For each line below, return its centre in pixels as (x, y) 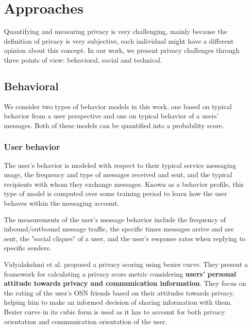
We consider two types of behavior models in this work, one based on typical (118, 106)
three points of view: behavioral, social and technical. (83, 59)
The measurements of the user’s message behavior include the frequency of (115, 219)
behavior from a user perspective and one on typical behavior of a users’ (111, 116)
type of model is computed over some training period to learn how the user (116, 193)
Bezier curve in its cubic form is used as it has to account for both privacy (115, 312)
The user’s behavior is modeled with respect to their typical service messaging (120, 165)
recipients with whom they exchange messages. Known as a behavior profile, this (124, 184)
